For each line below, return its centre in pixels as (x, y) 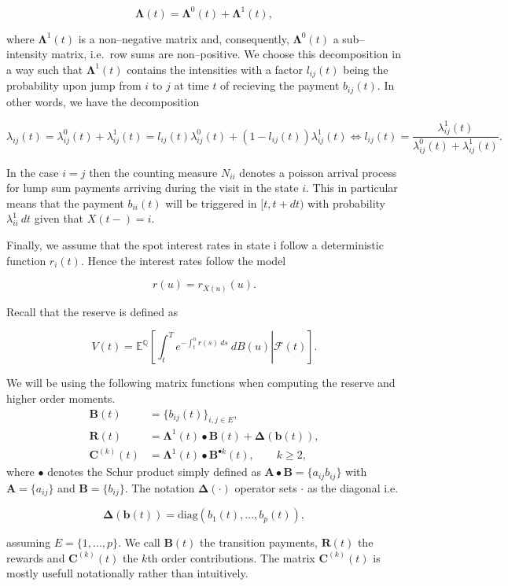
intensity (27, 54)
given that (59, 218)
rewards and (36, 557)
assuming (29, 542)
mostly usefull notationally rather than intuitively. (127, 573)
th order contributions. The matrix (231, 557)
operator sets (266, 487)
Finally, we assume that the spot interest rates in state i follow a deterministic (195, 245)
